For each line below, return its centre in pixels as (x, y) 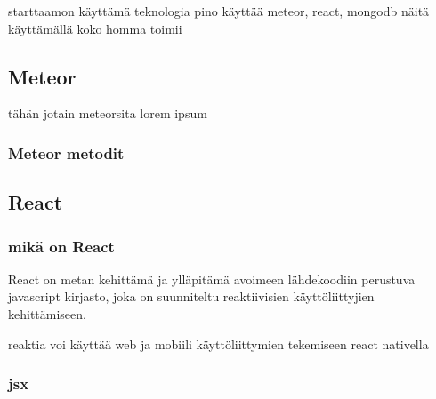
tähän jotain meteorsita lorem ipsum (108, 113)
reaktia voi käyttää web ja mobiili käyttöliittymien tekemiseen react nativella (218, 343)
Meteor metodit (66, 152)
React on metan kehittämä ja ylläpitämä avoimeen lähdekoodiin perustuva (212, 279)
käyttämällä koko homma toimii (95, 28)
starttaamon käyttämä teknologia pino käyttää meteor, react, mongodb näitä (219, 11)
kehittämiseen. (47, 314)
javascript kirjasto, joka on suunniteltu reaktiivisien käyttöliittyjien (191, 296)
